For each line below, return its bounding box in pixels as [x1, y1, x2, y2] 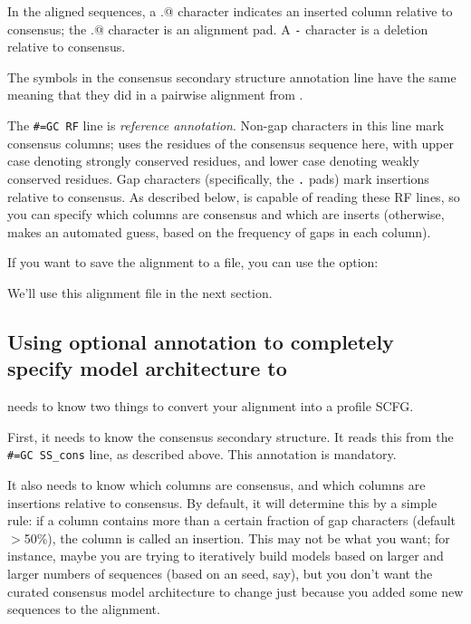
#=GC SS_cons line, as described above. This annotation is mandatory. [7, 445, 397, 464]
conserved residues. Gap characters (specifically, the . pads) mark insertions [7, 168, 429, 187]
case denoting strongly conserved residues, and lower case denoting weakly [7, 151, 419, 170]
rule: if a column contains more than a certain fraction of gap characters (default [7, 511, 457, 530]
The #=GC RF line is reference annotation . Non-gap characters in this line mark [7, 116, 445, 135]
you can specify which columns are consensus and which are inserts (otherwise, [7, 205, 445, 224]
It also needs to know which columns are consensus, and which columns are [7, 475, 426, 494]
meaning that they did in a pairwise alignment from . [7, 85, 303, 104]
